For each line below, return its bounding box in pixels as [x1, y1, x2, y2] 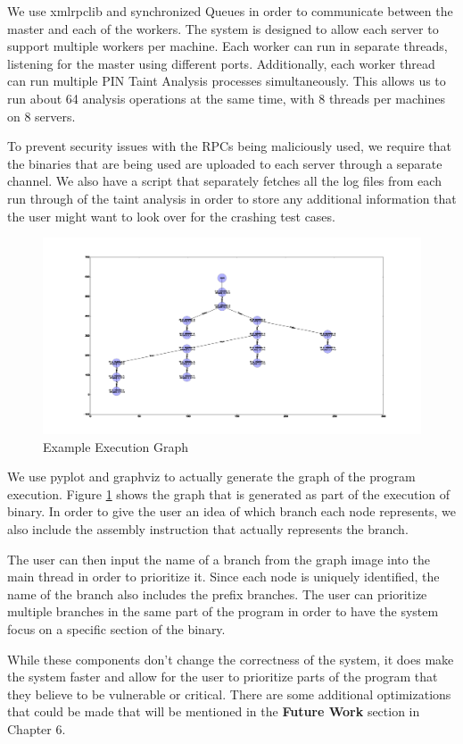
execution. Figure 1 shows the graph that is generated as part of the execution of [7, 484, 451, 503]
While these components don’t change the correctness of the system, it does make [7, 649, 454, 668]
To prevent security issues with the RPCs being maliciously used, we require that [7, 137, 452, 155]
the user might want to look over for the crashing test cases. [7, 206, 335, 225]
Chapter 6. [7, 719, 66, 738]
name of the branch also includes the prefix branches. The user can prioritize [7, 584, 427, 603]
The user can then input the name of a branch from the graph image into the [7, 549, 430, 568]
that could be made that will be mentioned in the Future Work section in [7, 702, 420, 721]
